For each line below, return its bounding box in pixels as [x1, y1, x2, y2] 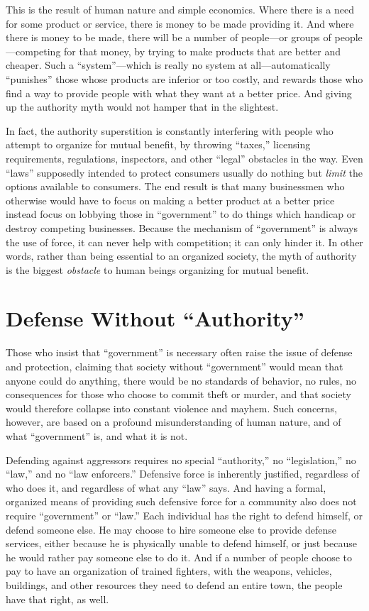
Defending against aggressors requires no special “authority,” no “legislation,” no [6, 452, 356, 467]
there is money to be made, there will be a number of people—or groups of [6, 30, 331, 45]
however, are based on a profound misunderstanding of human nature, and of [6, 414, 341, 429]
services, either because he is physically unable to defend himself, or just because [6, 536, 357, 551]
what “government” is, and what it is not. [6, 428, 188, 443]
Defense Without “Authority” [6, 304, 304, 333]
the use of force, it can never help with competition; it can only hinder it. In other [6, 234, 363, 249]
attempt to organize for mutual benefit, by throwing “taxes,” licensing [6, 137, 311, 152]
